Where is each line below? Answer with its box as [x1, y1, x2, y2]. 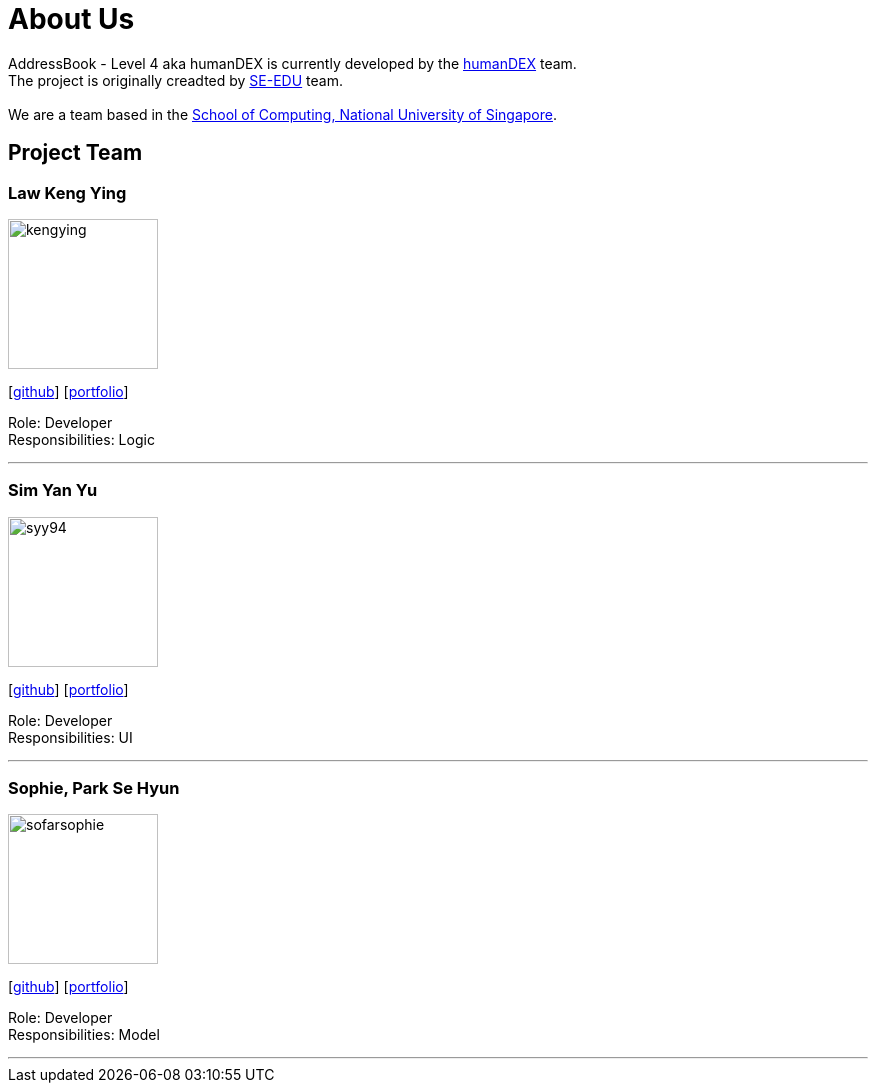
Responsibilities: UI [8, 728, 133, 746]
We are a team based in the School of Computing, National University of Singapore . [8, 105, 558, 123]
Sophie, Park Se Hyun [8, 778, 180, 799]
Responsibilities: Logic [8, 430, 155, 448]
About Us [8, 2, 135, 36]
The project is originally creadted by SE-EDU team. [8, 71, 343, 89]
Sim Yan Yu [8, 480, 98, 501]
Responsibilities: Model [8, 1026, 160, 1044]
